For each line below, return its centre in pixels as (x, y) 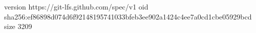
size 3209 (18, 26)
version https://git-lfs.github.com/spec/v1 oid (76, 6)
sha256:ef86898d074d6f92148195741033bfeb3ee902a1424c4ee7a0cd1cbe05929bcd (128, 16)
